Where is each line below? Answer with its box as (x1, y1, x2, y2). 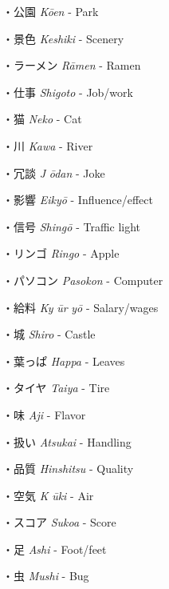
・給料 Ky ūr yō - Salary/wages (2, 299, 159, 315)
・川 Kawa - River (2, 137, 93, 154)
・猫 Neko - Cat (2, 110, 82, 127)
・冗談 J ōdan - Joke (2, 164, 105, 181)
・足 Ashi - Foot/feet (2, 540, 107, 557)
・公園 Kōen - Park (2, 3, 99, 19)
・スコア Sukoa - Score (2, 514, 116, 531)
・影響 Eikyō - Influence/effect (2, 191, 153, 208)
